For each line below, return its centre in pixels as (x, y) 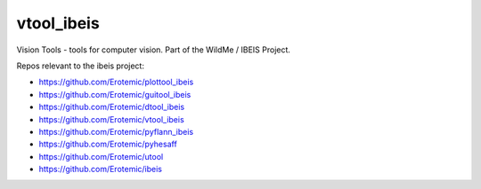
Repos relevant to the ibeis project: (80, 66)
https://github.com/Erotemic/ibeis (100, 169)
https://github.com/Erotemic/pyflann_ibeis (116, 131)
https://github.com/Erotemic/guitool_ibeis (115, 94)
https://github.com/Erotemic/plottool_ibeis (116, 82)
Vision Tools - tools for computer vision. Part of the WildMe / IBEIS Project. (154, 50)
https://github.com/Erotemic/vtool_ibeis (111, 119)
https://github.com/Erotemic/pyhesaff (108, 144)
